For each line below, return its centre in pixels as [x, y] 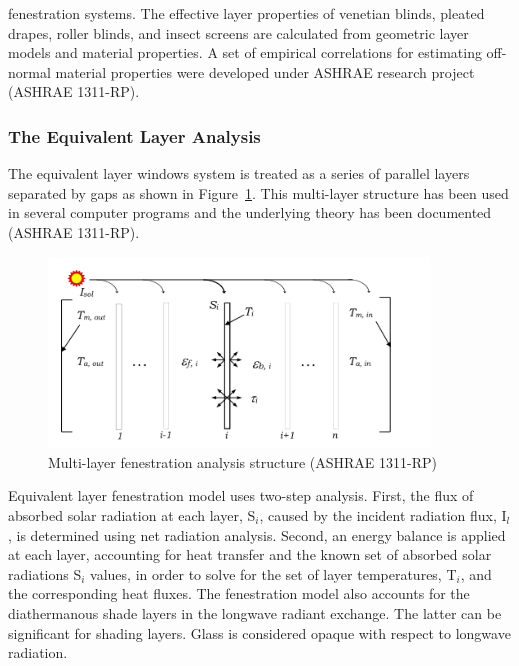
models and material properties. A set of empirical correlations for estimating [245, 52]
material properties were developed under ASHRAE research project [265, 71]
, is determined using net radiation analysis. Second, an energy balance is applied [257, 534]
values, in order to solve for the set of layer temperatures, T [273, 573]
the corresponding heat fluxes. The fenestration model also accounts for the [239, 593]
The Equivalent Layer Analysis [134, 135]
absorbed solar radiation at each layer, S [132, 514]
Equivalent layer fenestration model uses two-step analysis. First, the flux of [241, 495]
